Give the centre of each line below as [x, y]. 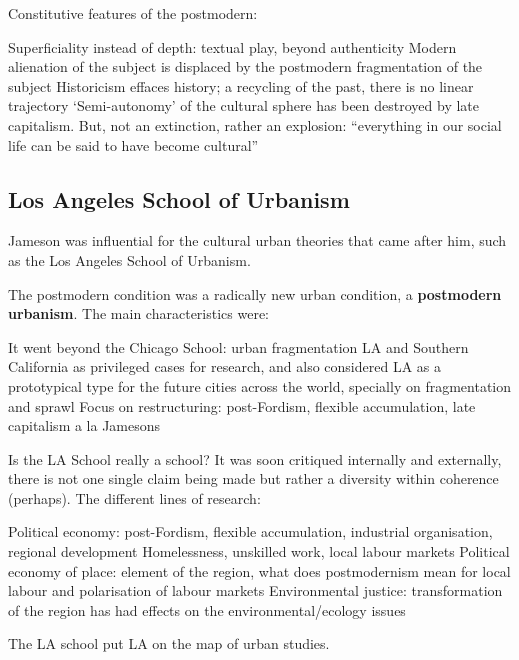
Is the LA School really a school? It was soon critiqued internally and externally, [255, 458]
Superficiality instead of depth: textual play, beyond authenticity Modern [232, 46]
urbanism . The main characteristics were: [139, 313]
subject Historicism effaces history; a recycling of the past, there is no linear [241, 85]
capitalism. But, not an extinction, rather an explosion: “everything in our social [255, 124]
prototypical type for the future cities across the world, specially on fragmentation [260, 385]
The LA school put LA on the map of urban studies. [169, 643]
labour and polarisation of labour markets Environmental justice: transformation [255, 590]
